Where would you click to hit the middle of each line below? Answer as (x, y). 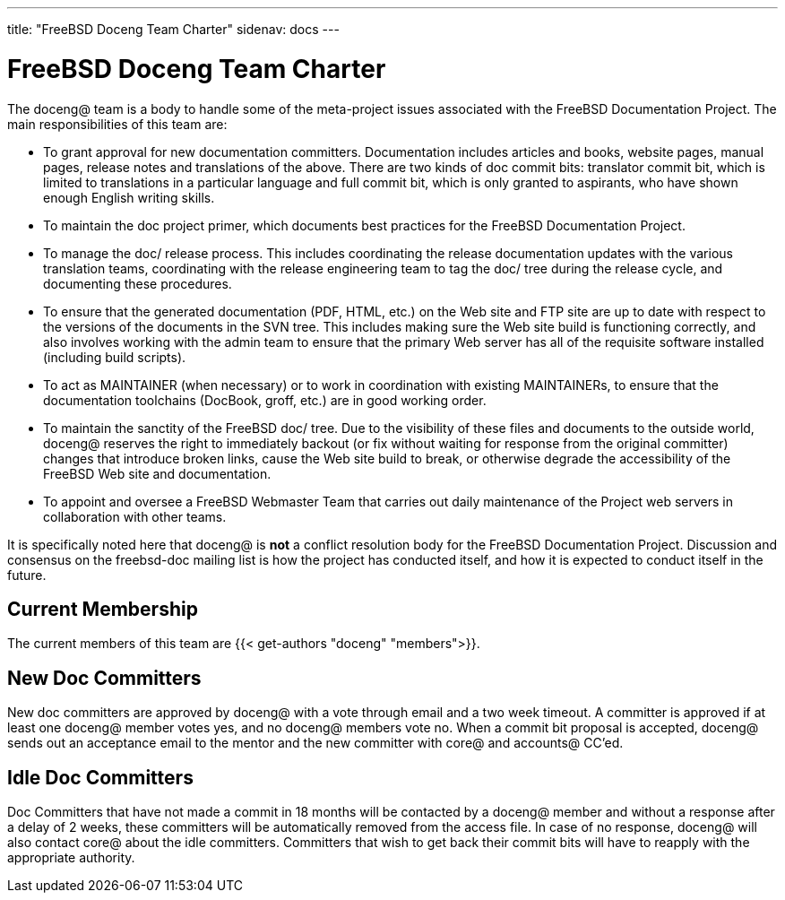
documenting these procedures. (138, 283)
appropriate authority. (71, 858)
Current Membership (103, 609)
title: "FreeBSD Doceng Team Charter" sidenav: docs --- (173, 29)
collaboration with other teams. (135, 516)
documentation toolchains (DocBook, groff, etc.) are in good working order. (265, 400)
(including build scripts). (115, 357)
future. (27, 575)
